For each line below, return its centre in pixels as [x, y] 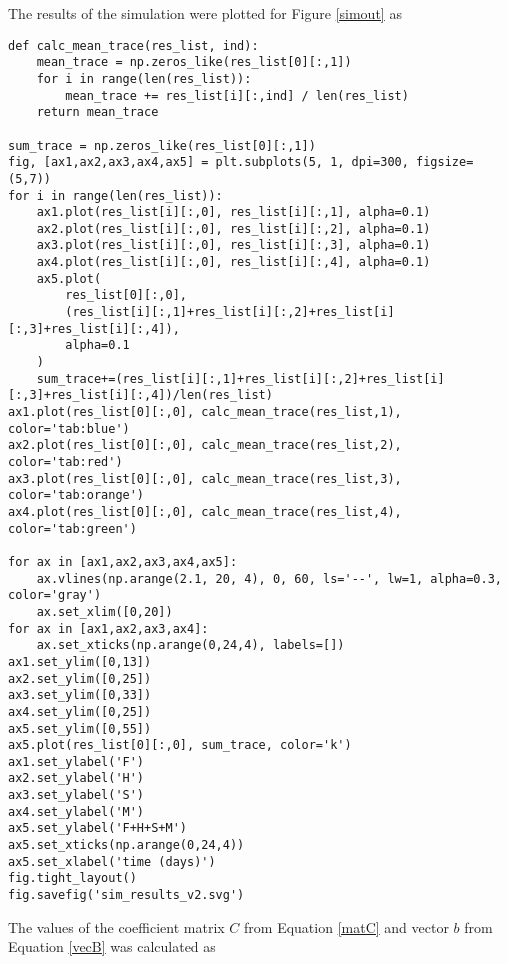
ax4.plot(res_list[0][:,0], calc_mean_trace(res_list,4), [205, 511]
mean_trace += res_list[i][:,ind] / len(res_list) [237, 95]
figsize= [445, 162]
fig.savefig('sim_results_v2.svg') [126, 895]
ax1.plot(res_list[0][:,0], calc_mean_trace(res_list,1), [205, 412]
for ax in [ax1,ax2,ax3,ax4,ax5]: [123, 561]
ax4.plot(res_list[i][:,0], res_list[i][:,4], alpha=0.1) [233, 262]
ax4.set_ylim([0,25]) [80, 711]
